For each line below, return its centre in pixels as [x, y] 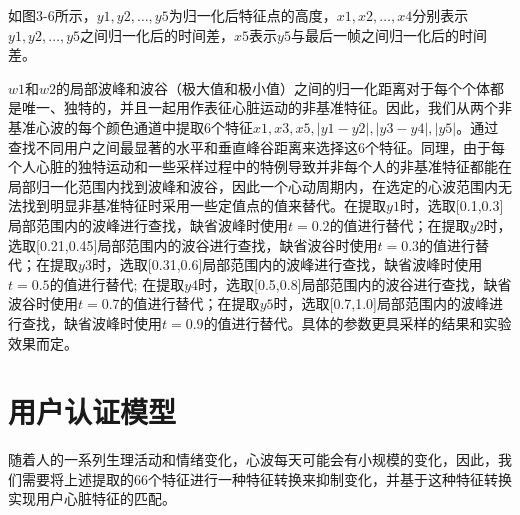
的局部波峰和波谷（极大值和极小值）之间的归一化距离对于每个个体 [273, 87]
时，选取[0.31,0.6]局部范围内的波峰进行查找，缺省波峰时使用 [287, 264]
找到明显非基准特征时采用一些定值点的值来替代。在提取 [203, 205]
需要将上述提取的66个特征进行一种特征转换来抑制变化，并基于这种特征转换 [266, 478]
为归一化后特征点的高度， [252, 15]
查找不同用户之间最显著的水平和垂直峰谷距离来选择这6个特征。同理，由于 [249, 146]
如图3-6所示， [52, 15]
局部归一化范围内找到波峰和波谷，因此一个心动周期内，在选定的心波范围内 [253, 185]
